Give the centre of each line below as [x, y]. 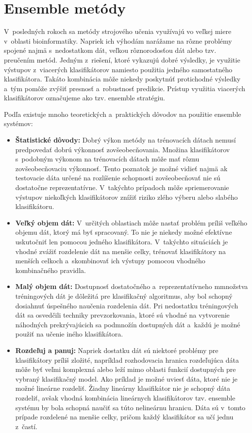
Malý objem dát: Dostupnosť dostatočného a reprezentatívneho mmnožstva [132, 286]
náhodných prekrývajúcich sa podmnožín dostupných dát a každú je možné [128, 324]
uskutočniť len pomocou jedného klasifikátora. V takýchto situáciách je [122, 241]
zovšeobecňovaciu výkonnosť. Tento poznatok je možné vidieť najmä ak [121, 168]
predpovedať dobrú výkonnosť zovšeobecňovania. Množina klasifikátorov [123, 149]
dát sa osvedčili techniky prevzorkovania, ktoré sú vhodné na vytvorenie [122, 315]
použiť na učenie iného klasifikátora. [69, 334]
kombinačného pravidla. [50, 270]
